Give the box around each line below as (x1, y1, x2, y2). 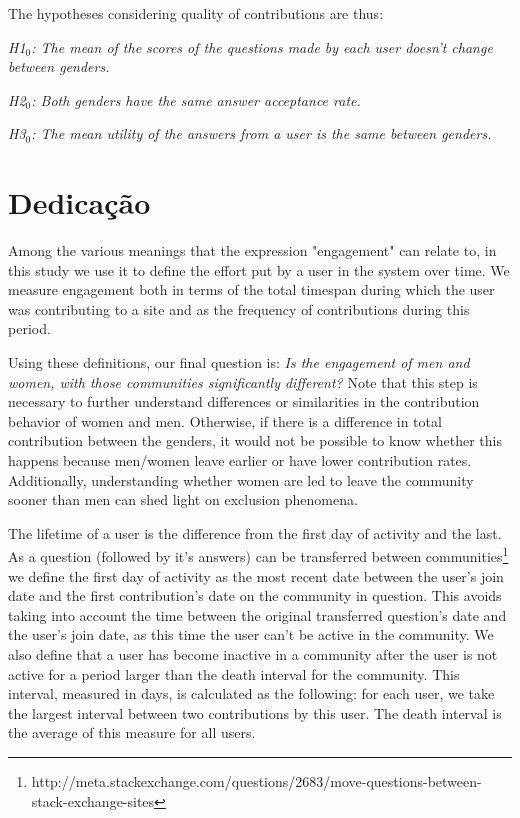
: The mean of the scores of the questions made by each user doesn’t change (31, 36, 493, 57)
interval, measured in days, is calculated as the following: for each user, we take (8, 683, 495, 704)
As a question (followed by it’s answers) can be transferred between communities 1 (8, 543, 509, 567)
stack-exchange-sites (31, 790, 155, 811)
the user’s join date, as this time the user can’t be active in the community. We (8, 624, 494, 645)
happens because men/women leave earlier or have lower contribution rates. (8, 450, 472, 471)
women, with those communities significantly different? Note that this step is (8, 371, 478, 392)
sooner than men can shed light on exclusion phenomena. (8, 489, 358, 510)
